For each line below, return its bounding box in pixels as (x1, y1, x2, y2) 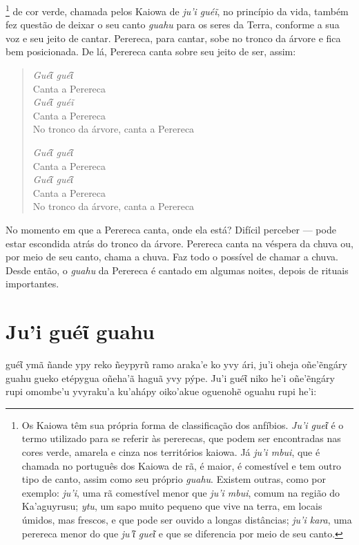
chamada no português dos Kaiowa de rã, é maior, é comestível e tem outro (21, 458, 342, 472)
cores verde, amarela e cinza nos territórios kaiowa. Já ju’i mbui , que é (21, 445, 320, 459)
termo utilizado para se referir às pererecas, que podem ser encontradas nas (21, 431, 341, 446)
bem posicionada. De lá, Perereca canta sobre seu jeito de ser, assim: (6, 44, 296, 59)
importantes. (6, 276, 59, 291)
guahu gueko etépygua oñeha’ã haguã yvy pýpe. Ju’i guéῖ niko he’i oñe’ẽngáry (6, 370, 335, 385)
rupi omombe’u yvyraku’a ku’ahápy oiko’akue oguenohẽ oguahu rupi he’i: (6, 384, 317, 399)
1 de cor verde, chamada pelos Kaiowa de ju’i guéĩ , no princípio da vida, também (6, 2, 349, 18)
